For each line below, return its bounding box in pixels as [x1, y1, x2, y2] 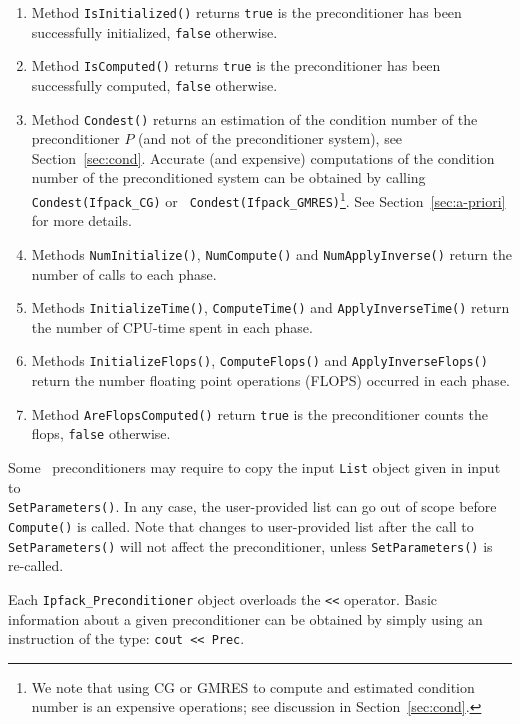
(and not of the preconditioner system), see [138, 128, 403, 149]
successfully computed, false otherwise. [31, 74, 278, 95]
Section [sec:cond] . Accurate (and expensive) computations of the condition [31, 147, 495, 168]
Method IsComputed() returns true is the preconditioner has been [31, 55, 441, 76]
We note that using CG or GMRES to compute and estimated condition [31, 676, 475, 697]
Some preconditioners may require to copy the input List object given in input [8, 457, 501, 478]
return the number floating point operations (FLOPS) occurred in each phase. [31, 370, 510, 391]
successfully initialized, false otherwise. [31, 21, 278, 42]
